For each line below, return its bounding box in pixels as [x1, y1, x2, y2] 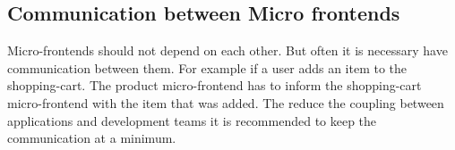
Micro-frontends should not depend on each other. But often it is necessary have [7, 41, 448, 60]
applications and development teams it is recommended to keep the [7, 111, 377, 129]
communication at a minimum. [7, 129, 176, 147]
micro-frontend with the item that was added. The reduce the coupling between [7, 93, 444, 112]
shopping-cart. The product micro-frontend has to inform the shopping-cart [7, 76, 422, 95]
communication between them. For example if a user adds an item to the [7, 58, 408, 77]
